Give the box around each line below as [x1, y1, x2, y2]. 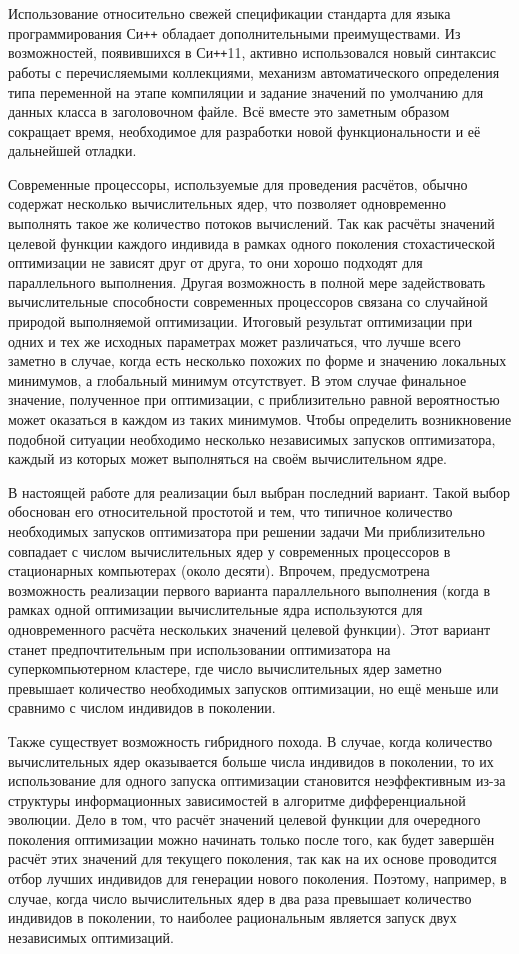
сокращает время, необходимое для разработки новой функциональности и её [8, 120, 481, 141]
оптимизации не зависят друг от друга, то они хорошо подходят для [8, 252, 423, 273]
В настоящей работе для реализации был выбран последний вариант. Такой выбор [8, 481, 510, 502]
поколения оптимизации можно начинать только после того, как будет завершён [8, 828, 495, 849]
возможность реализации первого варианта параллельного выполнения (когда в [8, 579, 491, 600]
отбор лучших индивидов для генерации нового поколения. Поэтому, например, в [8, 868, 507, 889]
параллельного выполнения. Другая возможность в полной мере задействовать [8, 271, 486, 292]
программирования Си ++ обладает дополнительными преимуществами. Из [8, 22, 461, 43]
